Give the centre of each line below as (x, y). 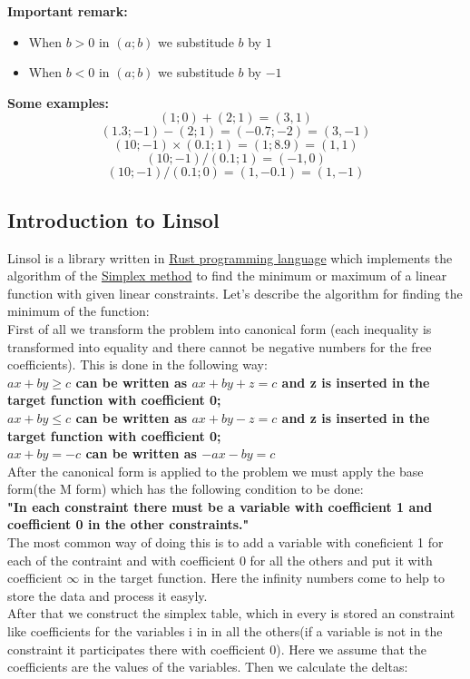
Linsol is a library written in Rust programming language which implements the (230, 257)
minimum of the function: (78, 311)
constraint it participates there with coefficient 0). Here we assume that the (217, 649)
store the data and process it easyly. (108, 595)
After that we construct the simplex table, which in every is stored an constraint (231, 613)
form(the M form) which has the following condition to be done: (186, 489)
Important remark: (68, 11)
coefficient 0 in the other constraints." (128, 524)
